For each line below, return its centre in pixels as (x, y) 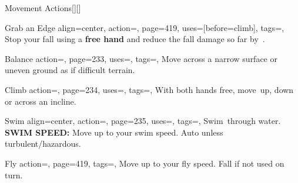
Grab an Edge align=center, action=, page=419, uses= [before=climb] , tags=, (145, 27)
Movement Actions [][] (43, 8)
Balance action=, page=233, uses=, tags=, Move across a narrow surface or (141, 58)
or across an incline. (41, 101)
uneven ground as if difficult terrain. (70, 70)
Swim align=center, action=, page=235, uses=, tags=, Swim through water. (143, 121)
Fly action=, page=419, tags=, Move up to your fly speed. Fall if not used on (145, 163)
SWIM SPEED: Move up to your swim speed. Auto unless (114, 132)
